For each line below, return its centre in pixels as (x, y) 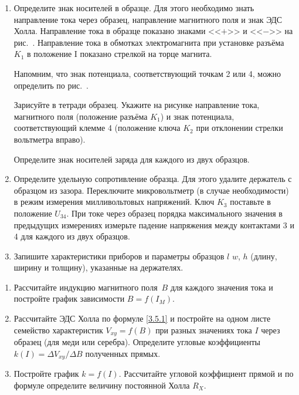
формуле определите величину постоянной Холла (102, 385)
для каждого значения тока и (222, 287)
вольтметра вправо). (50, 139)
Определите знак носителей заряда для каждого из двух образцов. (132, 159)
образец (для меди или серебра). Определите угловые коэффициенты (137, 342)
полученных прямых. (123, 353)
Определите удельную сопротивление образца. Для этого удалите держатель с (153, 179)
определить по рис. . (51, 85)
